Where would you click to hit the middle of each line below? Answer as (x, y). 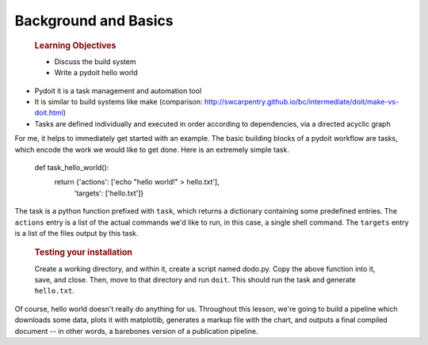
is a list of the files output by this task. (76, 233)
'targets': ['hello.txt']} (109, 193)
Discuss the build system (95, 61)
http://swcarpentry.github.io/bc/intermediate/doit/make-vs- (302, 101)
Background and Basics (94, 21)
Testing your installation (83, 252)
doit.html (49, 113)
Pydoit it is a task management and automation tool (118, 90)
